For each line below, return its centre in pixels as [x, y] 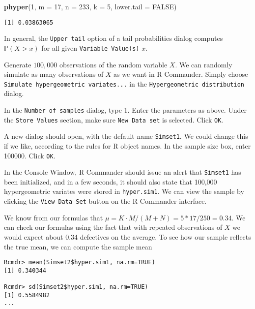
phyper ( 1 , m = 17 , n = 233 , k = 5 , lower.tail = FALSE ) [90, 6]
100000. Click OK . [30, 155]
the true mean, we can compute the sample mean [78, 246]
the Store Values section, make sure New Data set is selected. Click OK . [114, 119]
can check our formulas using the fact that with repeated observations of [113, 227]
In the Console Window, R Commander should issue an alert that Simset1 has [123, 172]
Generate [18, 64]
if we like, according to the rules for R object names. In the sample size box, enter [127, 145]
